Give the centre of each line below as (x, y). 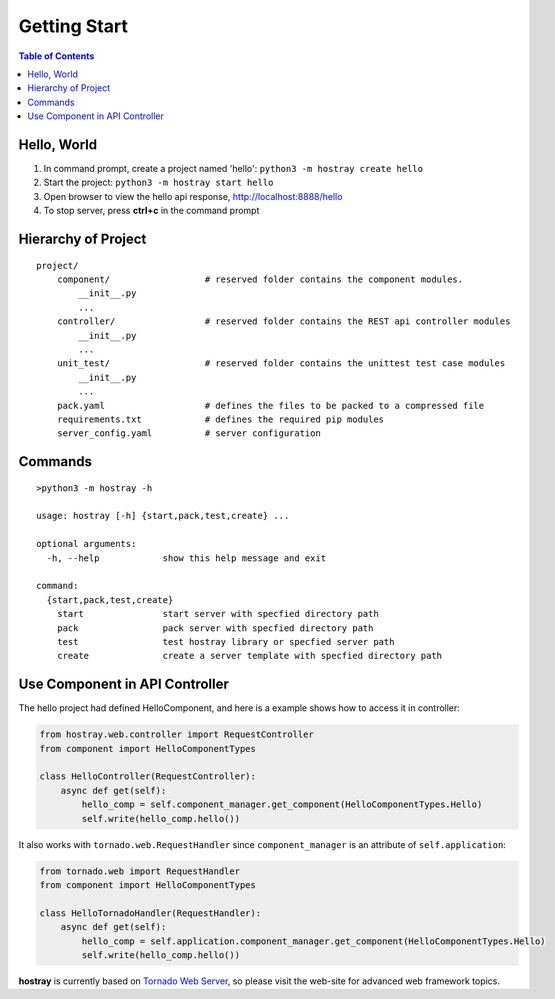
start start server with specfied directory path (217, 614)
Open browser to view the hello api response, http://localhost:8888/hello (193, 196)
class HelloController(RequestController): (148, 776)
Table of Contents (56, 56)
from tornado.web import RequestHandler (139, 871)
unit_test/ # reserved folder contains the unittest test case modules (281, 363)
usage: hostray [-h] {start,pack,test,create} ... (163, 516)
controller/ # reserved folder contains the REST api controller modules (283, 321)
